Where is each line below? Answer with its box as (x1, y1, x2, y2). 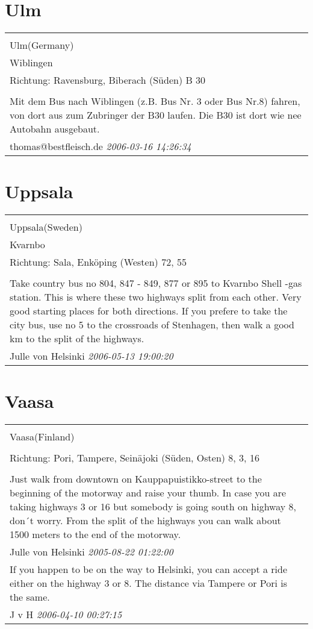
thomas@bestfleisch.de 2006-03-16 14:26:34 (10, 139, 191, 154)
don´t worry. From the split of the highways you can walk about (10, 513, 281, 528)
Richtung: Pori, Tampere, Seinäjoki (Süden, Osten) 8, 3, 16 (10, 451, 259, 465)
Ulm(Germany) (10, 38, 74, 52)
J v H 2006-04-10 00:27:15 (10, 607, 122, 622)
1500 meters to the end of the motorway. (10, 527, 181, 542)
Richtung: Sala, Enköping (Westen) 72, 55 (10, 255, 187, 269)
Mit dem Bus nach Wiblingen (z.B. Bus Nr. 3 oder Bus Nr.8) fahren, (10, 94, 300, 108)
